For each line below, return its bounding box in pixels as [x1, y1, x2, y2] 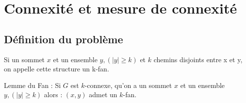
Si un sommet [4, 54, 45, 64]
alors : [44, 89, 63, 100]
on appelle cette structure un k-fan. [4, 64, 109, 74]
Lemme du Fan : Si [4, 80, 61, 90]
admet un [89, 89, 117, 100]
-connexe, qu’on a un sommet [84, 80, 172, 90]
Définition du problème [4, 31, 123, 46]
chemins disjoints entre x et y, [153, 54, 243, 64]
